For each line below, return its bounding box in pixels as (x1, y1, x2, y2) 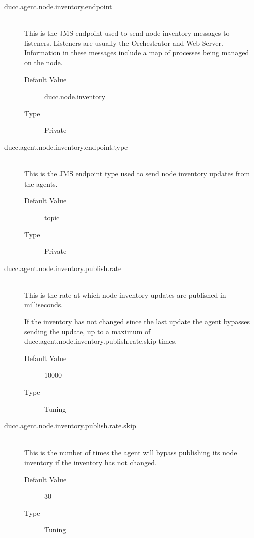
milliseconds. (24, 299, 63, 310)
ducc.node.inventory (44, 91, 106, 102)
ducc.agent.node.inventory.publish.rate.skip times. (24, 336, 177, 346)
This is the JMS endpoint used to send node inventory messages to (24, 28, 230, 38)
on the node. (24, 57, 63, 67)
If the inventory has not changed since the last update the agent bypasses (24, 316, 250, 327)
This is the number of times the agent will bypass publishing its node (24, 447, 237, 458)
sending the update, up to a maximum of (24, 326, 151, 336)
